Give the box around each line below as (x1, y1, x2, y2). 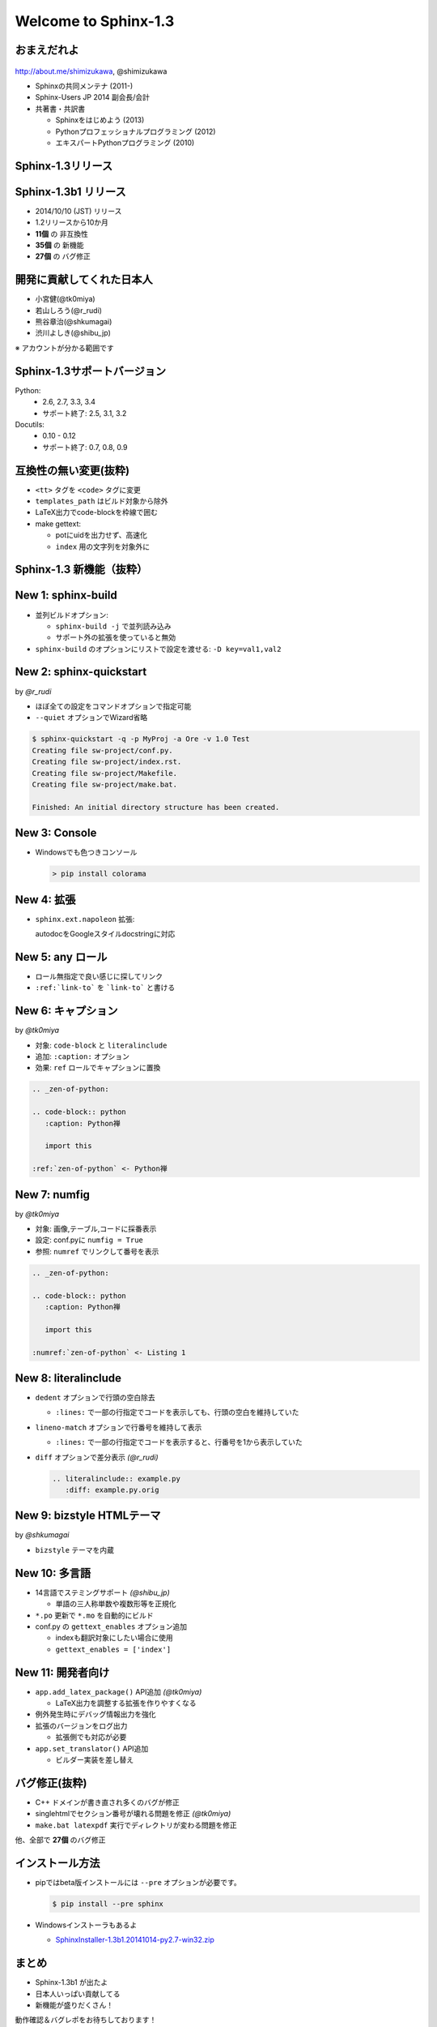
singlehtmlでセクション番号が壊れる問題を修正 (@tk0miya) (35, 1809, 231, 1819)
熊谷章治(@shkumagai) (35, 317, 112, 327)
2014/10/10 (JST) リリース (35, 206, 122, 216)
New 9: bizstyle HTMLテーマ (15, 1509, 161, 1523)
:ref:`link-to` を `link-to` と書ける (35, 983, 176, 992)
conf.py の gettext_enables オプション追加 (35, 1622, 188, 1631)
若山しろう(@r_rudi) (35, 305, 103, 315)
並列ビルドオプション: (35, 610, 109, 619)
